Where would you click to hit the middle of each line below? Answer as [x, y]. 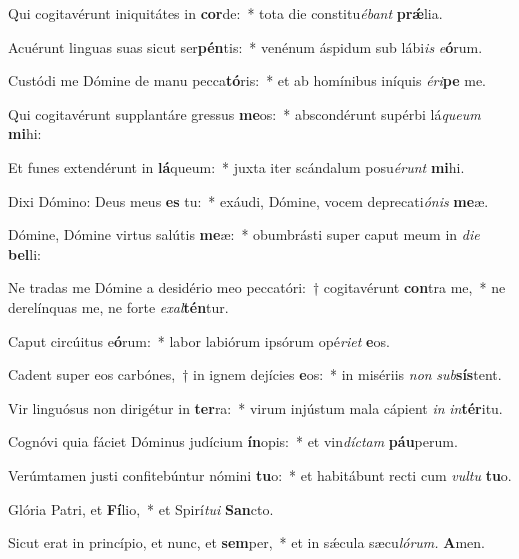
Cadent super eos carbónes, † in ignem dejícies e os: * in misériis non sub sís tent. [255, 374]
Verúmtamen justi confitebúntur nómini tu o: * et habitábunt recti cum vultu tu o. [260, 474]
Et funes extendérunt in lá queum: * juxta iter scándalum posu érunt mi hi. [236, 166]
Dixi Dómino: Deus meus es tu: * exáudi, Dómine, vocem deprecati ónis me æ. [248, 200]
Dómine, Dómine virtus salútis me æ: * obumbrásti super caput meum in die [244, 234]
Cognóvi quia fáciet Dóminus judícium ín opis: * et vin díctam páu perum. [233, 441]
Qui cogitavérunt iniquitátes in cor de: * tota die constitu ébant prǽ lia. [225, 13]
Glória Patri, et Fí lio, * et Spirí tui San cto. [141, 508]
